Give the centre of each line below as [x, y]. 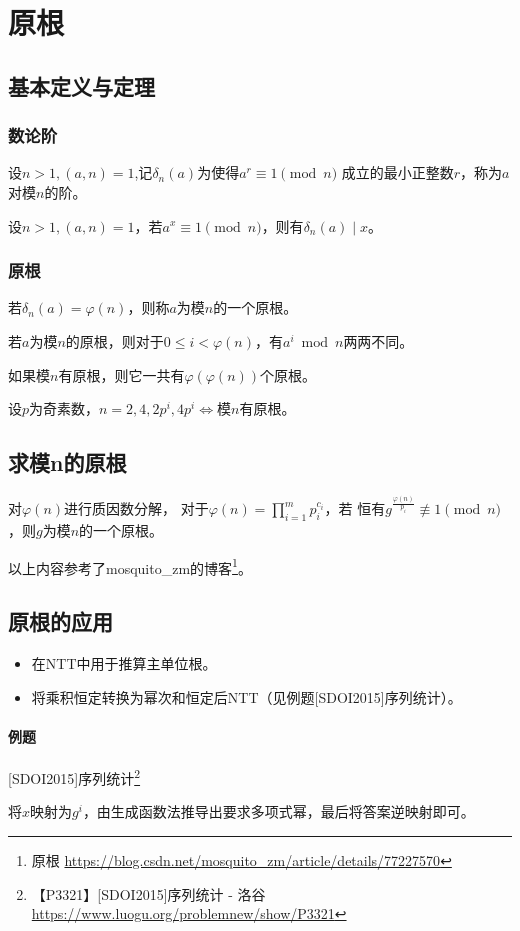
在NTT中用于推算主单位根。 [124, 663]
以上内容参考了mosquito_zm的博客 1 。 [130, 566]
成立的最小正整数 [397, 172]
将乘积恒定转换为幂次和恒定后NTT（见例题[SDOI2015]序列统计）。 [246, 696]
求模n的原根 [67, 462]
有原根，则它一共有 [121, 374]
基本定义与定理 [81, 85]
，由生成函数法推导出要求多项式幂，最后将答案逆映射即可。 [278, 811]
